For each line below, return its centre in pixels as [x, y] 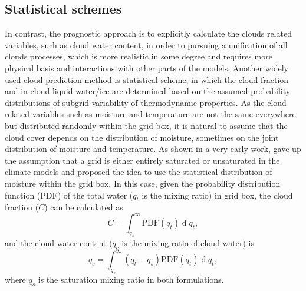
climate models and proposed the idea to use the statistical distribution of [139, 172]
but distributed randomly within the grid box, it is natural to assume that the [146, 125]
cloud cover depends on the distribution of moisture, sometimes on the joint [142, 137]
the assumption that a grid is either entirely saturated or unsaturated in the [142, 160]
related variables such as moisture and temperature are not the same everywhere [150, 114]
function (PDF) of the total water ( [69, 195]
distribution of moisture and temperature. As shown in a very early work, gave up [153, 149]
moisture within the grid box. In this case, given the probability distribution [143, 183]
